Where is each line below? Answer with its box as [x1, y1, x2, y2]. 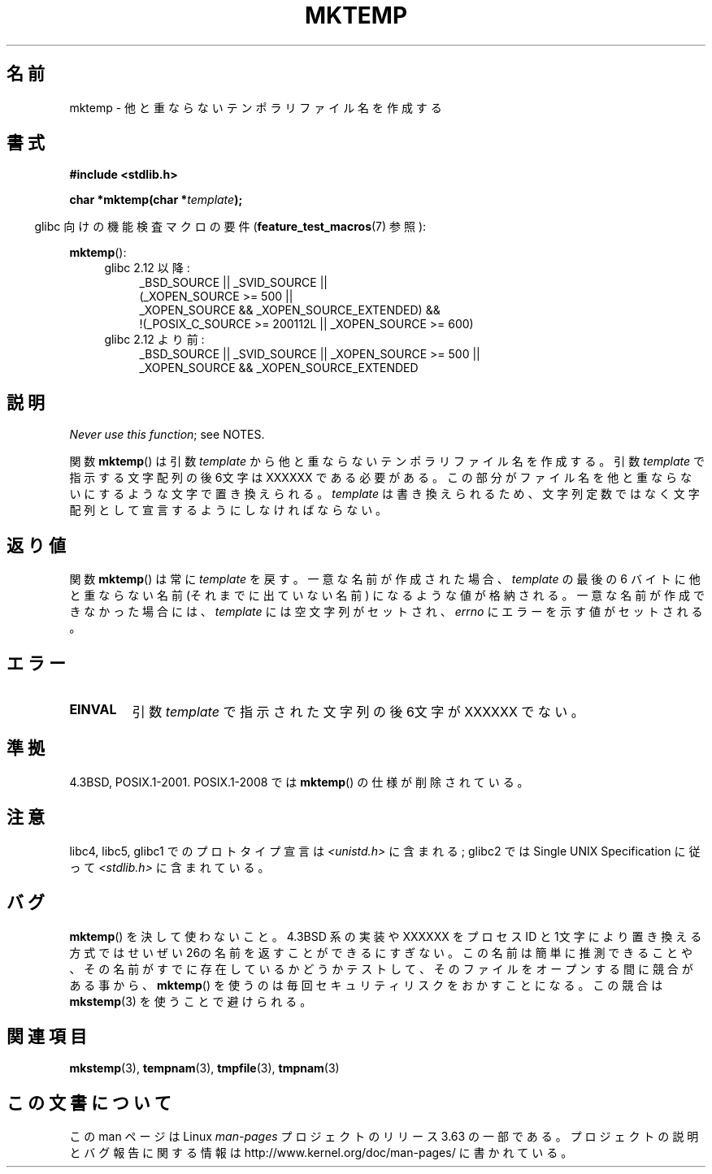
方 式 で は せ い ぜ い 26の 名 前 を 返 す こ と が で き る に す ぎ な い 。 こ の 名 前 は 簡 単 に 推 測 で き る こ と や [69, 945, 693, 960]
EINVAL [69, 700, 117, 717]
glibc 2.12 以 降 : [104, 261, 190, 275]
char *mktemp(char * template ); [69, 193, 243, 207]
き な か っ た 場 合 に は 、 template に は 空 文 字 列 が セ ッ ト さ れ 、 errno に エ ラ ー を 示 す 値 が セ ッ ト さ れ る [69, 604, 703, 619]
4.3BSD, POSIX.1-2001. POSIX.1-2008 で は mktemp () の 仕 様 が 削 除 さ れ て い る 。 [69, 774, 529, 789]
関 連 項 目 [7, 1025, 87, 1046]
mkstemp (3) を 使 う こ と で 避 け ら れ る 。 [69, 994, 312, 1008]
